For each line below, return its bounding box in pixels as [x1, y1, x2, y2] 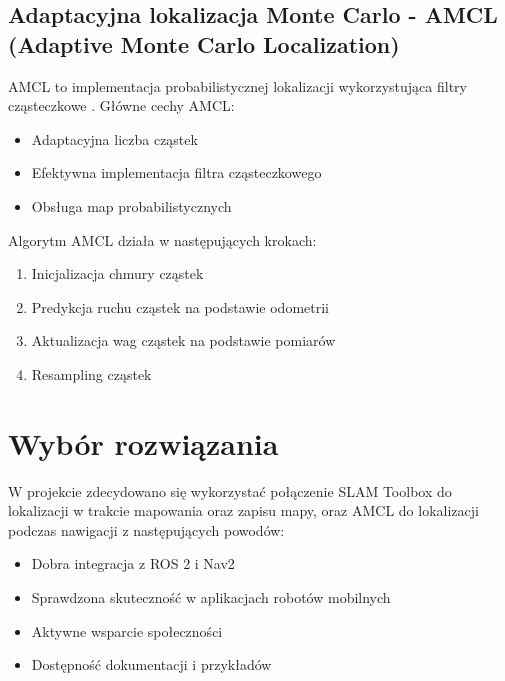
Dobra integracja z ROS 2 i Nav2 [31, 553, 235, 574]
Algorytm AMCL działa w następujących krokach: [8, 229, 317, 250]
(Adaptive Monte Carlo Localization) [8, 28, 400, 59]
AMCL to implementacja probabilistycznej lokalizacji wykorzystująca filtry [8, 75, 467, 96]
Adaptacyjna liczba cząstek [31, 128, 198, 149]
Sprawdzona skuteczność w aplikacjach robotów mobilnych [31, 587, 391, 608]
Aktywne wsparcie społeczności [31, 620, 223, 641]
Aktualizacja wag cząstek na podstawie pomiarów [31, 330, 336, 351]
